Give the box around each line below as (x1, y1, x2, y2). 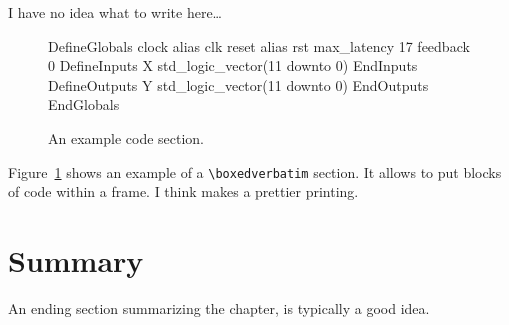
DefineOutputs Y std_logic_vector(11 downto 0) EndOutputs (48, 74, 429, 95)
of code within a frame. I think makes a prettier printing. (8, 181, 359, 202)
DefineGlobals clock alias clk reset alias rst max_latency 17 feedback (48, 35, 470, 56)
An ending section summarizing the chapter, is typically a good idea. (8, 297, 430, 318)
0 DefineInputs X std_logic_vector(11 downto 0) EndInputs (48, 55, 418, 76)
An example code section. (48, 127, 205, 148)
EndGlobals (48, 94, 120, 115)
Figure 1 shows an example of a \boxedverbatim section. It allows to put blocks (8, 161, 502, 182)
